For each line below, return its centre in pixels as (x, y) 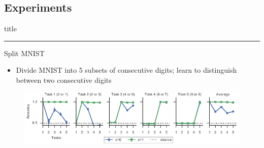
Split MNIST (24, 53)
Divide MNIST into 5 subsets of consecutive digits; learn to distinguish (126, 70)
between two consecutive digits (64, 80)
